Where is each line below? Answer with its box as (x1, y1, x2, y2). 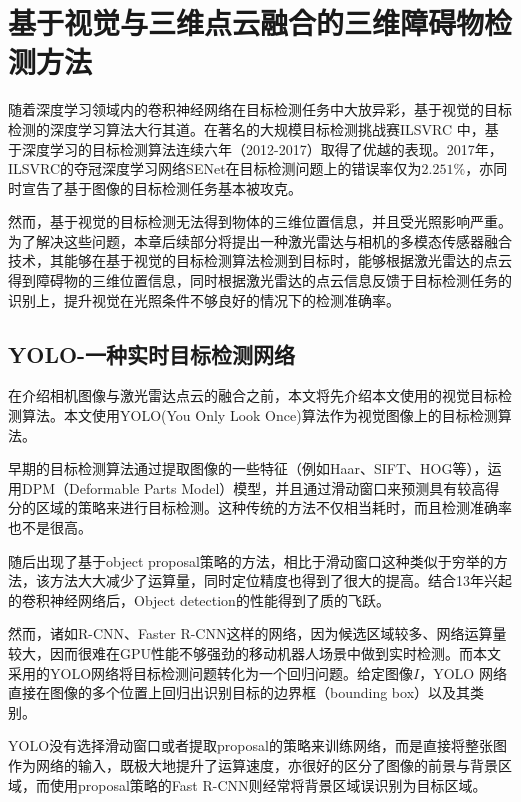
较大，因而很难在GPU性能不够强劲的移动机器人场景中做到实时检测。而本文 (8, 642, 502, 663)
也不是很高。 (8, 517, 92, 538)
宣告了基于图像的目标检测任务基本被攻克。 (21, 177, 302, 198)
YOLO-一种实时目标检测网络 (8, 338, 296, 369)
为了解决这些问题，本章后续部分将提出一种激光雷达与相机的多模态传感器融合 (8, 230, 512, 251)
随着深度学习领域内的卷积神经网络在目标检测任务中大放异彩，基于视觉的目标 (8, 99, 512, 120)
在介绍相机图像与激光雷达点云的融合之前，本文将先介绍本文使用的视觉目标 (8, 385, 498, 406)
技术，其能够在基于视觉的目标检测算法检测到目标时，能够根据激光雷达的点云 (8, 250, 512, 271)
